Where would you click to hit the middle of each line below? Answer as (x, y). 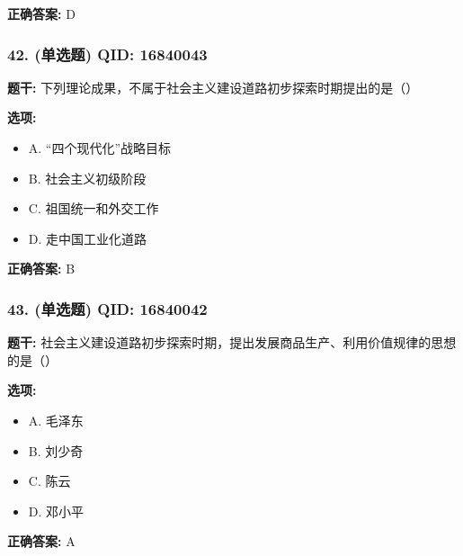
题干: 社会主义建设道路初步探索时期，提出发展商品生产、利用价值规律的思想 (232, 342)
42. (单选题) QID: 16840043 (107, 54)
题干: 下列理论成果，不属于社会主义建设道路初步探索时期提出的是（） (213, 87)
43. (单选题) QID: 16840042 (107, 308)
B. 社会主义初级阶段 (87, 178)
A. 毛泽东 (56, 420)
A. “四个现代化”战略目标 (100, 148)
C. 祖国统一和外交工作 (93, 208)
